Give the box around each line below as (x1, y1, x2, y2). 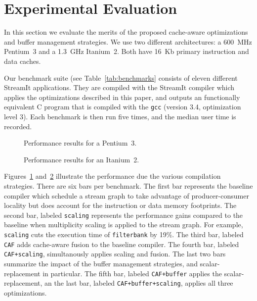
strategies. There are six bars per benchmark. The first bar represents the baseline (4, 180, 253, 191)
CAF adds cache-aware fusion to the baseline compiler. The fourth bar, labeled (4, 239, 239, 249)
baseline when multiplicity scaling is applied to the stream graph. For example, (4, 219, 243, 230)
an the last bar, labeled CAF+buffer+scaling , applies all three (44, 278, 233, 288)
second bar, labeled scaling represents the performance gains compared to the (4, 209, 243, 220)
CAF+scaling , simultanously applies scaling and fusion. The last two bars (4, 249, 226, 259)
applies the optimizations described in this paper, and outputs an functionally (4, 92, 240, 102)
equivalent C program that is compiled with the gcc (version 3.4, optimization (4, 101, 241, 112)
